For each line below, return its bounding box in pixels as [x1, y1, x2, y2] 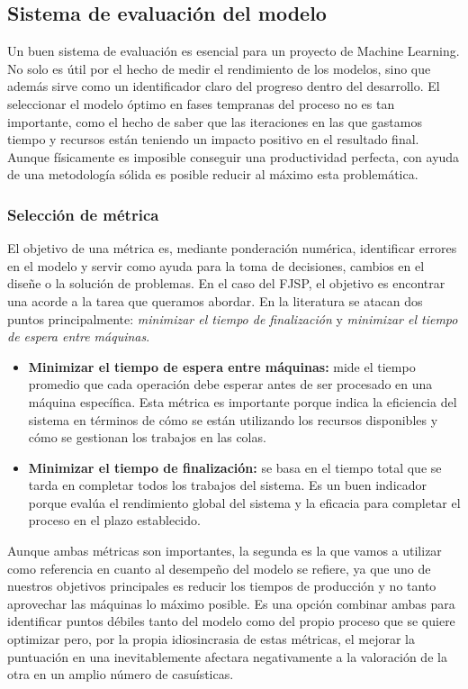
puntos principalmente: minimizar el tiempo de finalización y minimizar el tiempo [7, 309, 458, 328]
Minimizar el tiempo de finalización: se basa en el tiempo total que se [28, 458, 442, 476]
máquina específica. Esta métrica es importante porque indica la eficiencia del [28, 392, 457, 411]
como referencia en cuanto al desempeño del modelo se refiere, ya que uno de [7, 558, 431, 577]
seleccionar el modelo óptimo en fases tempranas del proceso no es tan [7, 94, 395, 113]
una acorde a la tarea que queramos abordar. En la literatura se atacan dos [7, 291, 423, 310]
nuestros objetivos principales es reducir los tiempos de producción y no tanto [7, 576, 436, 595]
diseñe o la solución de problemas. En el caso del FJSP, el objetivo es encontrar [7, 274, 445, 293]
